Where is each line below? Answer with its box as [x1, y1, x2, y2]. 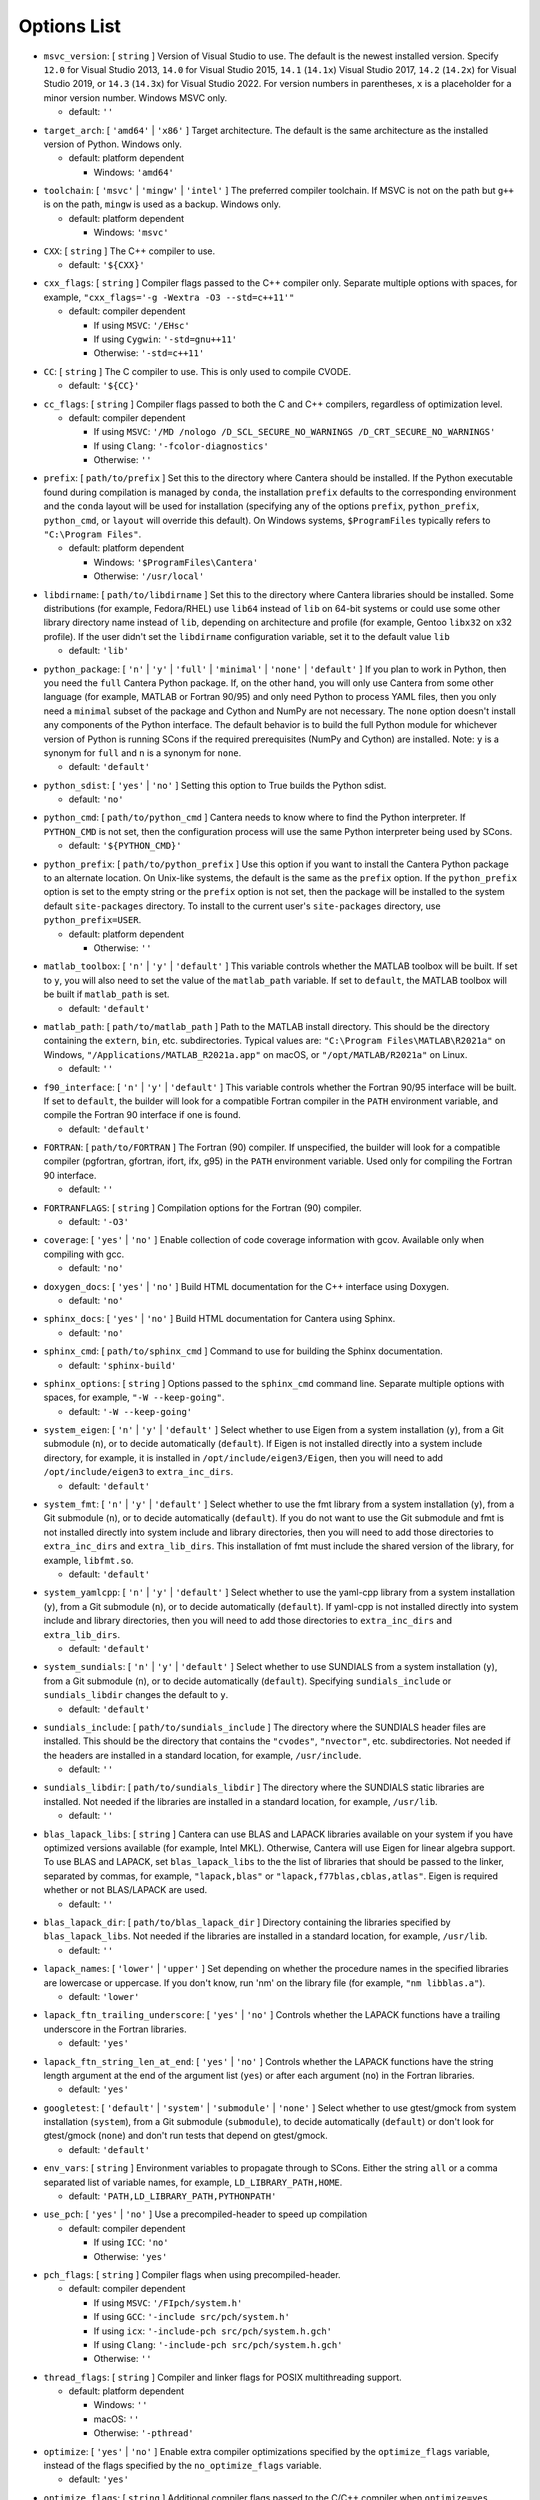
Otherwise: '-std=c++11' [93, 347, 205, 359]
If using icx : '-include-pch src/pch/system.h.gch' [93, 2325, 333, 2337]
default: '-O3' [68, 1216, 130, 1228]
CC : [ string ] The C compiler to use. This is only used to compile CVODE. [43, 365, 352, 377]
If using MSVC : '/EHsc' [93, 319, 190, 331]
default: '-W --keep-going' [68, 1405, 193, 1417]
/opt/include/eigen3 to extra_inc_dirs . [43, 1466, 234, 1478]
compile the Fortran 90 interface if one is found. [43, 1109, 242, 1121]
